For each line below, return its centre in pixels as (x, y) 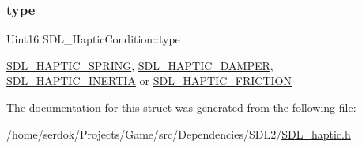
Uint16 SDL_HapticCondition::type (93, 39)
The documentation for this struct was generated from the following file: (181, 107)
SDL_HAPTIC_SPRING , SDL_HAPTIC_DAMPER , (140, 65)
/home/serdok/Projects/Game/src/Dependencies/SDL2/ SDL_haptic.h (179, 133)
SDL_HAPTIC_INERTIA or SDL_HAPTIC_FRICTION (149, 81)
